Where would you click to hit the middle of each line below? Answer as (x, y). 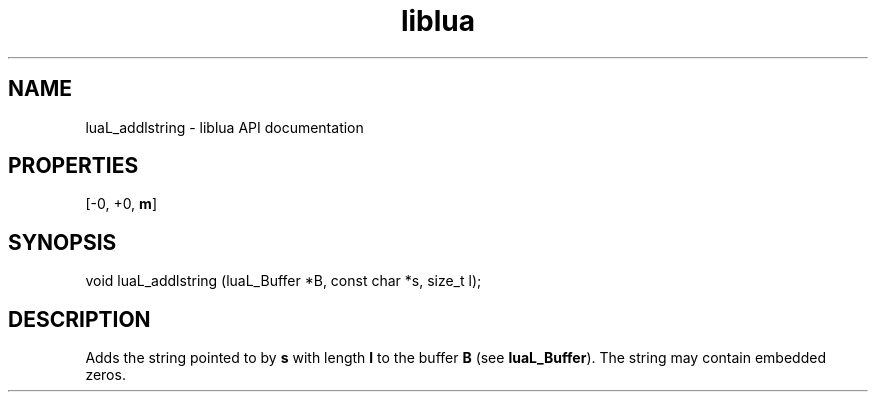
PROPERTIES (73, 166)
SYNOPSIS (62, 242)
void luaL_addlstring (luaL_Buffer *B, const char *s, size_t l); (283, 281)
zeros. (105, 375)
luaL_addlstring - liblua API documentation (224, 127)
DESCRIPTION (79, 319)
